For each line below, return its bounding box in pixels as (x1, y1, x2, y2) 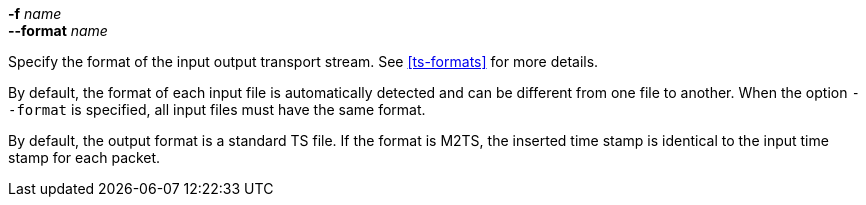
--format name (8, 22, 108, 39)
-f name (8, 5, 62, 22)
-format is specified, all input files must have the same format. (8, 101, 426, 118)
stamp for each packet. (8, 149, 161, 166)
